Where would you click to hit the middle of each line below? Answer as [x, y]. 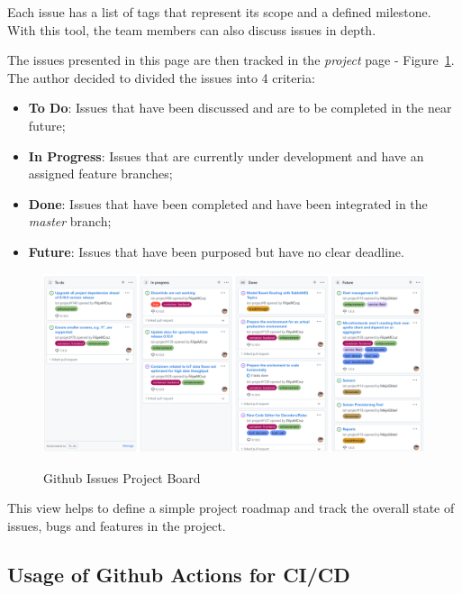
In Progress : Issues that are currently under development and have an [226, 155]
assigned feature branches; [100, 174]
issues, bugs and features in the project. [117, 526]
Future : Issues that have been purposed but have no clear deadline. [216, 251]
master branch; [70, 221]
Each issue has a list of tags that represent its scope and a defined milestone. [219, 12]
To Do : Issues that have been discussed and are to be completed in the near [240, 108]
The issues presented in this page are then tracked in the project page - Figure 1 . [231, 60]
